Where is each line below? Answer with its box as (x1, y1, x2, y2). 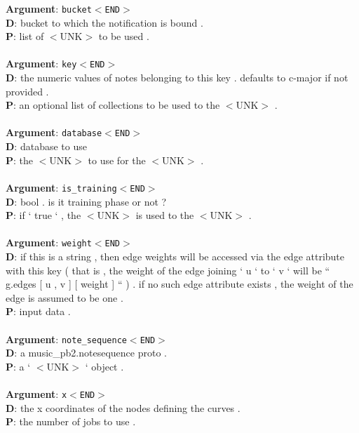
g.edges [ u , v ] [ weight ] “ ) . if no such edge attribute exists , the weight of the (6, 277, 353, 291)
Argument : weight (6, 235, 92, 250)
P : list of (6, 29, 44, 44)
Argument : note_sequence (6, 331, 127, 346)
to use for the (88, 152, 146, 167)
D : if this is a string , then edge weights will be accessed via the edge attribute (6, 249, 345, 263)
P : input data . (6, 304, 71, 319)
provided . (6, 84, 49, 98)
